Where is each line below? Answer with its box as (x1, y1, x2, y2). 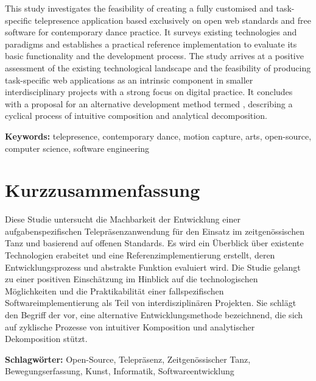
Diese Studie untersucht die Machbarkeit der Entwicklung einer (5, 213, 241, 226)
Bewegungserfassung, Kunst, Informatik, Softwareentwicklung (5, 365, 234, 377)
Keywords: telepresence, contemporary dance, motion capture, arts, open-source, (5, 129, 312, 142)
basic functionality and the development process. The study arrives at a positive (5, 49, 304, 62)
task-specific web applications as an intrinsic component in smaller (5, 73, 253, 86)
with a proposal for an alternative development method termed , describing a (5, 97, 293, 110)
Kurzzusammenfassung (5, 177, 200, 202)
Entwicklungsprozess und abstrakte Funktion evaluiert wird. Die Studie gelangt (5, 260, 301, 273)
